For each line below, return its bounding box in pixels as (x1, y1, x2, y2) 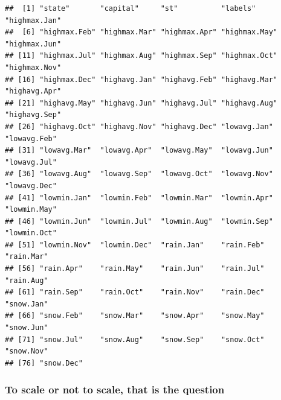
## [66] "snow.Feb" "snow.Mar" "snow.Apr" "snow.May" (5, 311, 265, 320)
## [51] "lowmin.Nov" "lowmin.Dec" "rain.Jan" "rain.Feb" (5, 240, 265, 249)
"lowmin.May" (5, 205, 57, 214)
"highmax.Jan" (5, 16, 62, 25)
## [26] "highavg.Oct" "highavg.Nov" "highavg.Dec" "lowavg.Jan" (5, 122, 273, 131)
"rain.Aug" (5, 276, 48, 285)
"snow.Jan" (5, 299, 48, 308)
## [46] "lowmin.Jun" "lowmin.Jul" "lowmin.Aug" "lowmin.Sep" (5, 217, 273, 226)
